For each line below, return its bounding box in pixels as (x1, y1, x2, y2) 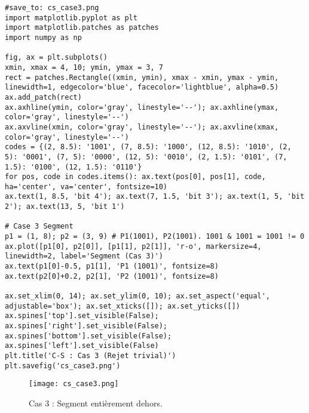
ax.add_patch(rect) (5, 93, 82, 101)
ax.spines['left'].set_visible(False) (5, 341, 159, 350)
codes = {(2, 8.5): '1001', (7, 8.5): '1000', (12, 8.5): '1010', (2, (5, 143, 292, 152)
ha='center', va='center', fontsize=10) (5, 182, 168, 191)
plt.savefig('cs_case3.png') (5, 361, 121, 370)
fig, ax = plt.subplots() (5, 53, 108, 62)
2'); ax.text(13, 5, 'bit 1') (5, 202, 125, 211)
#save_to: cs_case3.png (5, 4, 99, 12)
